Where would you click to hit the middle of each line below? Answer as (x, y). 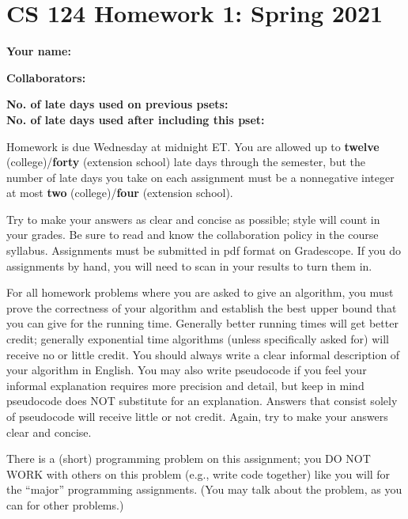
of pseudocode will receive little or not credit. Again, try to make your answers (197, 416)
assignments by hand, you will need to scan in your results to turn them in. (189, 265)
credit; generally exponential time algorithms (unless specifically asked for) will (198, 339)
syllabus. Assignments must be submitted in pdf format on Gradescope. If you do (204, 250)
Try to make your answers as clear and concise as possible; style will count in (193, 219)
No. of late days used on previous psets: (117, 104)
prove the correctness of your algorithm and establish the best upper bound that (202, 307)
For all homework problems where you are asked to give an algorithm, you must (200, 292)
